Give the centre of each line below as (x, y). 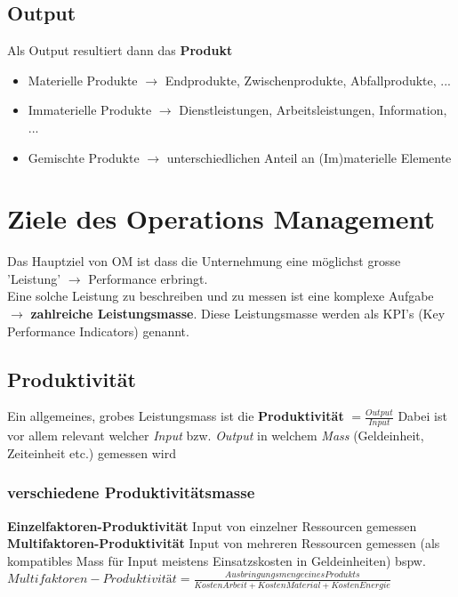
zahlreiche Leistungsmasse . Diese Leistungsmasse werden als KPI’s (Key (238, 314)
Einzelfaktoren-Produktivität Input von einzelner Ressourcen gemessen (212, 525)
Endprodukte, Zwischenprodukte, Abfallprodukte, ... (308, 80)
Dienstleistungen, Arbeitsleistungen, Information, (313, 110)
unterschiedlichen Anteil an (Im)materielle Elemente (309, 157)
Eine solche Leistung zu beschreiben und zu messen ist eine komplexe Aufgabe (221, 296)
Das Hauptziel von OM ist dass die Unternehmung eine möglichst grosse (204, 261)
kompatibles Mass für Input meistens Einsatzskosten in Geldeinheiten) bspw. (217, 560)
